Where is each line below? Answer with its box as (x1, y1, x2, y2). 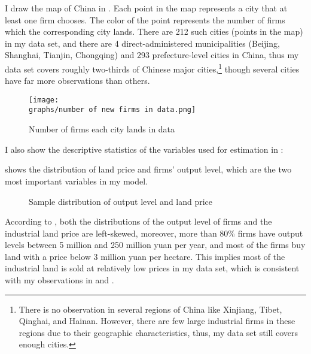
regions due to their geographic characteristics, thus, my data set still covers (19, 326, 298, 338)
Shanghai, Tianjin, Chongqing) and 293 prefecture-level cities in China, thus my (5, 49, 299, 61)
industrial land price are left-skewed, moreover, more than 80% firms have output (5, 226, 303, 239)
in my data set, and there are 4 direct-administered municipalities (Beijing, (5, 37, 280, 49)
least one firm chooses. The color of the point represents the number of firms (5, 13, 285, 26)
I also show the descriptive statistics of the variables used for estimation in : (5, 143, 283, 155)
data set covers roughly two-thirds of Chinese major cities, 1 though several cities (5, 60, 300, 75)
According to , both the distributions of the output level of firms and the (5, 215, 272, 228)
